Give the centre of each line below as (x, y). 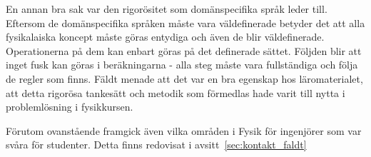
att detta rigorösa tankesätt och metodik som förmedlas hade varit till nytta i (176, 92)
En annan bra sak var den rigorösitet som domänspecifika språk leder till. (167, 9)
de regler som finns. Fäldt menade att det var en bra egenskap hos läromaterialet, (184, 78)
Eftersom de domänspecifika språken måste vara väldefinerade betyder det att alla (185, 22)
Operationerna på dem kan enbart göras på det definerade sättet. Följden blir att (184, 50)
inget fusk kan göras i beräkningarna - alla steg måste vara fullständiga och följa (182, 65)
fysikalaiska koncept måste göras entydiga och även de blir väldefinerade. (165, 37)
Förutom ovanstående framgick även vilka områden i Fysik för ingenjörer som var (184, 130)
